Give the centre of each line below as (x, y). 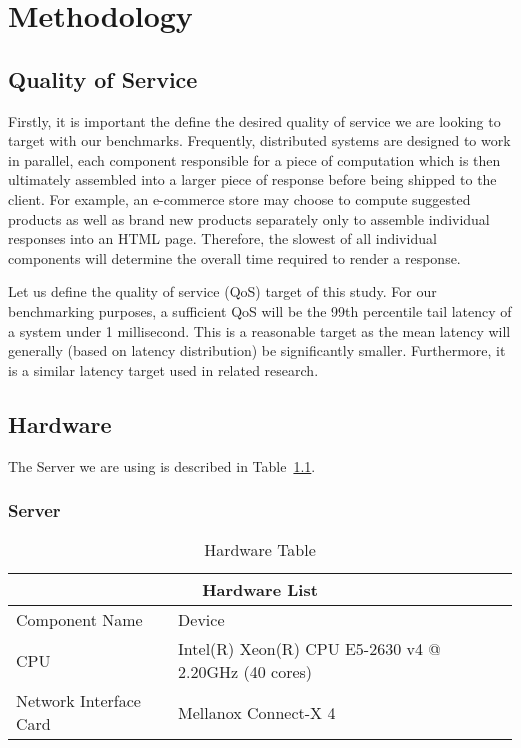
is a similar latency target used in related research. (163, 369)
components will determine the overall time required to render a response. (234, 257)
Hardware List (260, 590)
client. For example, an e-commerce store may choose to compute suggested (239, 198)
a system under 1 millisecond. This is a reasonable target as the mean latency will (259, 330)
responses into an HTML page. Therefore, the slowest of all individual (222, 238)
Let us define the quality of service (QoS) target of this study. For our (222, 291)
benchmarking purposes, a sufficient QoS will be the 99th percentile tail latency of (260, 310)
